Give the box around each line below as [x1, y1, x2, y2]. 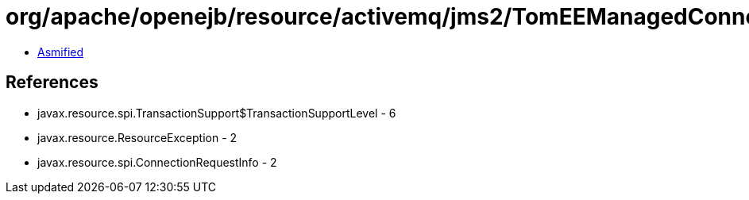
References [6, 72, 98, 93]
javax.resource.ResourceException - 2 [37, 130, 237, 144]
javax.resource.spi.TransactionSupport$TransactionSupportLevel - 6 [37, 106, 396, 120]
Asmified [37, 44, 84, 59]
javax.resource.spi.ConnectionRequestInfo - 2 [37, 155, 277, 169]
